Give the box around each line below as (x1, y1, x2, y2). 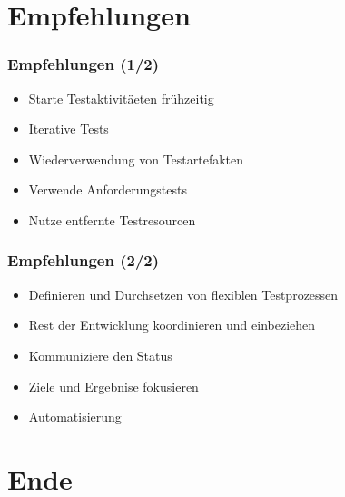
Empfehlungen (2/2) (7, 249, 160, 272)
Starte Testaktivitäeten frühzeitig (28, 88, 214, 107)
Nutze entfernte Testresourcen (28, 210, 196, 229)
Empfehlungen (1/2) (7, 53, 160, 75)
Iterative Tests (28, 119, 109, 138)
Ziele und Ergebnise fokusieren (28, 376, 199, 395)
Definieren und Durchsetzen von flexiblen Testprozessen (28, 284, 339, 303)
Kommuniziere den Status (28, 345, 172, 364)
